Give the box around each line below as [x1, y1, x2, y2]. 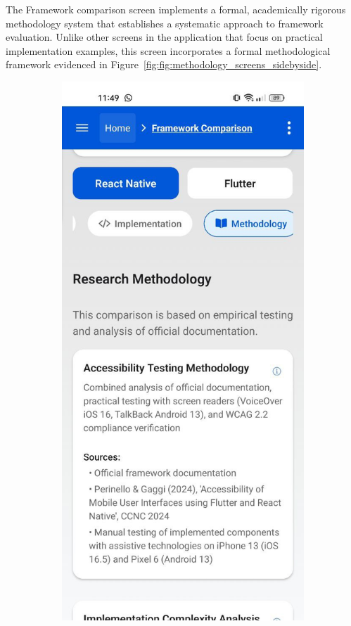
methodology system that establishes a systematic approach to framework [6, 15, 324, 30]
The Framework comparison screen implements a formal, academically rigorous [6, 2, 346, 16]
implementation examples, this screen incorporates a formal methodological [6, 43, 331, 58]
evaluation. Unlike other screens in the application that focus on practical [6, 30, 323, 44]
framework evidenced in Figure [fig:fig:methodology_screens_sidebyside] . [6, 57, 322, 72]
